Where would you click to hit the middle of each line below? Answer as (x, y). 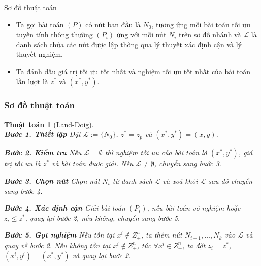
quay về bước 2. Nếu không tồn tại (57, 245)
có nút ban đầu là (113, 24)
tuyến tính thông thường (54, 34)
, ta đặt (194, 245)
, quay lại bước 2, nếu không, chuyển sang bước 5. (103, 217)
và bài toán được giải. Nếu (92, 164)
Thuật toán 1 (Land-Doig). (49, 124)
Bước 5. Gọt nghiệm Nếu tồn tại (59, 235)
